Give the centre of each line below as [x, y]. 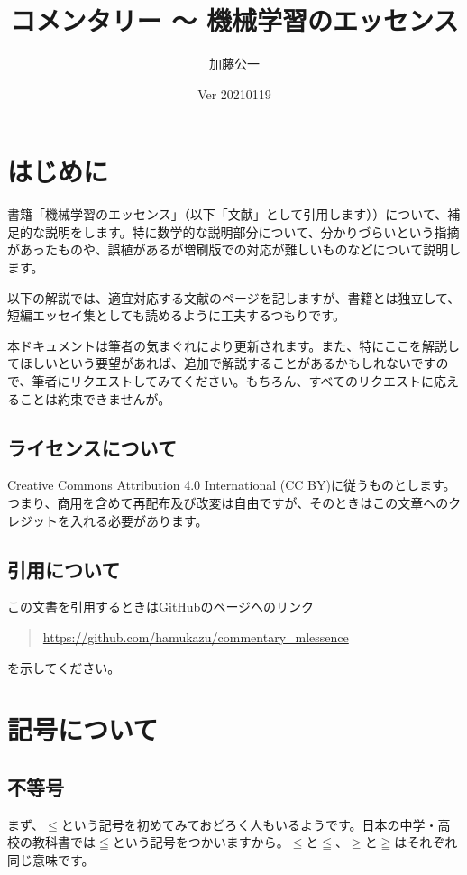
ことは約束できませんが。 [95, 398]
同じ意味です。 [51, 859]
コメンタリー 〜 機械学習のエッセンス [234, 20]
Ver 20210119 [234, 93]
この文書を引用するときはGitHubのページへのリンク [161, 607]
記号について [83, 729]
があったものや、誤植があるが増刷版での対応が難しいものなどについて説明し [234, 249]
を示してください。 [64, 667]
